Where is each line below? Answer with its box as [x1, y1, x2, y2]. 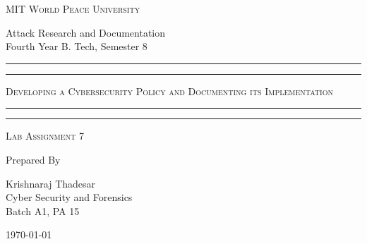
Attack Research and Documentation [6, 25, 166, 39]
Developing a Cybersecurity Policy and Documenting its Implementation [6, 83, 333, 98]
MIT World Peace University [6, 1, 140, 16]
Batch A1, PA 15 [6, 203, 80, 218]
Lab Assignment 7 [6, 128, 84, 143]
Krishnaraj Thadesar [6, 176, 96, 190]
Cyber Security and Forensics [6, 190, 133, 205]
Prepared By [6, 152, 61, 166]
